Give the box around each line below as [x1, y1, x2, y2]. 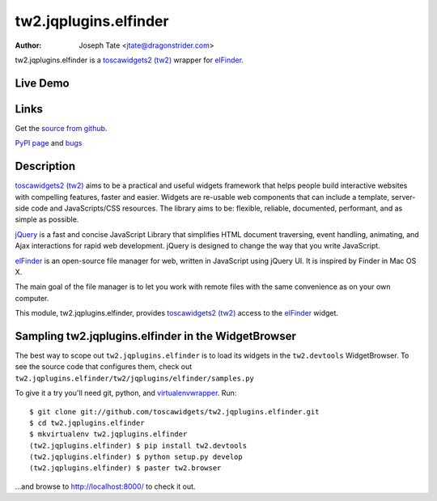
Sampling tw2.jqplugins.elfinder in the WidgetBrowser [15, 329, 297, 343]
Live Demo [15, 76, 70, 90]
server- [391, 192, 416, 202]
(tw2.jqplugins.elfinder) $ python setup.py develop [29, 452, 243, 461]
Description [15, 159, 76, 173]
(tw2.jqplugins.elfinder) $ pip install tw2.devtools [29, 441, 247, 450]
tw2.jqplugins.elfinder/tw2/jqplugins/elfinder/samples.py [15, 373, 255, 383]
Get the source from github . [15, 123, 108, 133]
